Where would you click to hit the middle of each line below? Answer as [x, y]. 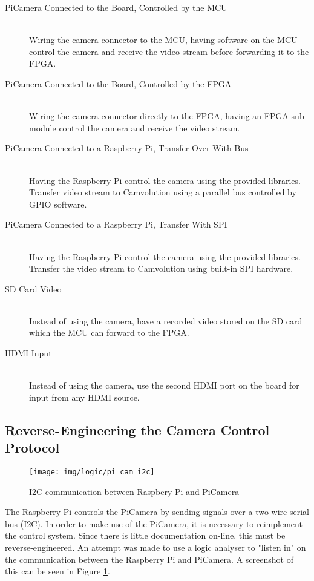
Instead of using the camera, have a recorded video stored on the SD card [166, 320]
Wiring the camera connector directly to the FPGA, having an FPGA [159, 116]
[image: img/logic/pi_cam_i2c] [92, 472]
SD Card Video [33, 288]
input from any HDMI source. [84, 397]
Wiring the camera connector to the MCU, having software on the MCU [163, 40]
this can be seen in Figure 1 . [57, 571]
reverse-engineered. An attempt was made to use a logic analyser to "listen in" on [155, 547]
